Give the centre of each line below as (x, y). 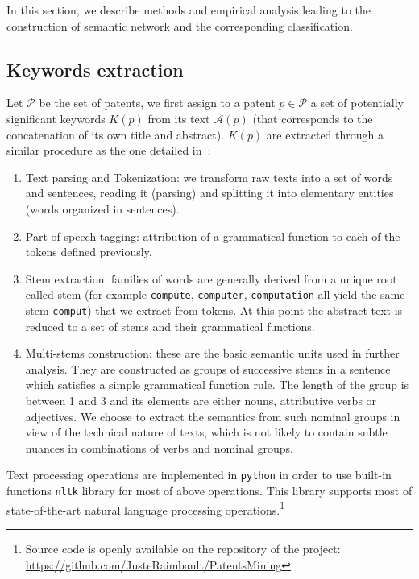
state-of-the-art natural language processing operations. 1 (146, 508)
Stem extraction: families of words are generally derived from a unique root (211, 278)
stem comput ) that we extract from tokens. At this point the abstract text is (214, 310)
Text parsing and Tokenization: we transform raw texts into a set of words (209, 177)
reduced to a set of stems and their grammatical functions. (170, 326)
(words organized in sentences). (102, 208)
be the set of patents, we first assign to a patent (157, 103)
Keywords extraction (95, 69)
